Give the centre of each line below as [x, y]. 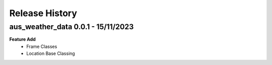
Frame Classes [42, 46]
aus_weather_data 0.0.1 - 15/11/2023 [72, 27]
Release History [43, 13]
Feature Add [23, 39]
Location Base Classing [51, 53]
